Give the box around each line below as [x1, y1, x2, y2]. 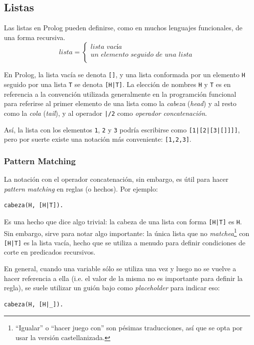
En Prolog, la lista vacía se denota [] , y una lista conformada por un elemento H [4, 69, 245, 80]
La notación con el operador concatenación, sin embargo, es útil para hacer [4, 174, 229, 184]
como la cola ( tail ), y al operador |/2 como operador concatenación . [4, 108, 207, 118]
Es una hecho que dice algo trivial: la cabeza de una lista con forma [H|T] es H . [4, 216, 242, 226]
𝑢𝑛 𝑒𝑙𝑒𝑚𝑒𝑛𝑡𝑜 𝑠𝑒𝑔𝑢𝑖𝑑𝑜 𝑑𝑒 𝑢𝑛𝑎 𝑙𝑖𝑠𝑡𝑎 [90, 51, 192, 59]
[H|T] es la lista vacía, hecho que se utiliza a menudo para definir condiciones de [4, 237, 246, 247]
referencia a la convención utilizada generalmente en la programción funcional [4, 88, 236, 99]
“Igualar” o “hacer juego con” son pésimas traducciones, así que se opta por [15, 323, 243, 333]
